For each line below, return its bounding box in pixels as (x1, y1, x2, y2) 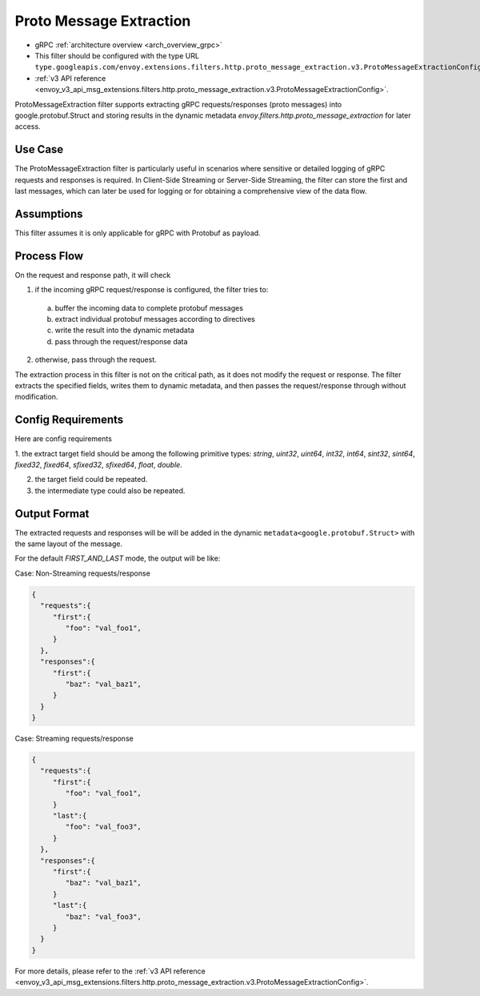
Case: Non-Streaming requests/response (14, 568, 151, 578)
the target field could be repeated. (34, 475, 148, 484)
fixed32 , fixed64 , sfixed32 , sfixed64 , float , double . (14, 460, 183, 469)
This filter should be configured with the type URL (34, 50, 200, 60)
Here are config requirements (14, 434, 112, 444)
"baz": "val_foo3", (65, 912, 142, 921)
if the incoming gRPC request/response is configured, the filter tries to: (34, 285, 269, 295)
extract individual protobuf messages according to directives (54, 314, 255, 323)
